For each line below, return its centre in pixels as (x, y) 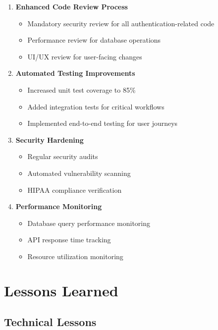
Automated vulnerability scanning (79, 173)
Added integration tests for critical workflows (96, 106)
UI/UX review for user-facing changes (85, 56)
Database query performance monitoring (89, 223)
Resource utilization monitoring (75, 256)
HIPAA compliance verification (75, 190)
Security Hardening (50, 139)
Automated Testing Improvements (75, 73)
